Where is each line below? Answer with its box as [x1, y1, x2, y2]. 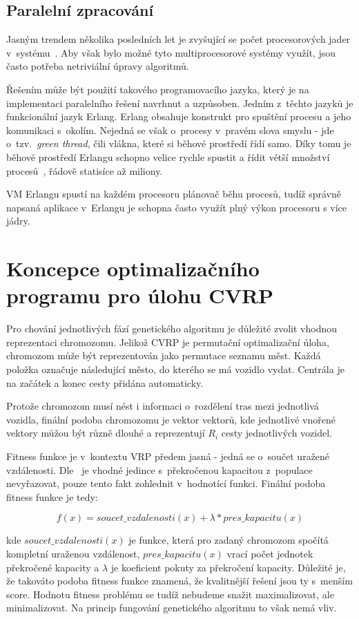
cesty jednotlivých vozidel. [221, 426, 333, 440]
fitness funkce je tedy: [6, 489, 98, 504]
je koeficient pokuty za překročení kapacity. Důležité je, [110, 560, 346, 574]
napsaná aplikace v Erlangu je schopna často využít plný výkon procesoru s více [6, 200, 347, 214]
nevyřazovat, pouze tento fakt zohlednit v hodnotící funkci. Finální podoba [6, 476, 326, 491]
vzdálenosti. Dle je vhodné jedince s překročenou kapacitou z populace [6, 462, 313, 477]
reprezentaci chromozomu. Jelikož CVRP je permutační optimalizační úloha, [6, 334, 329, 349]
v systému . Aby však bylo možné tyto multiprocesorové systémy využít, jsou [6, 45, 336, 59]
